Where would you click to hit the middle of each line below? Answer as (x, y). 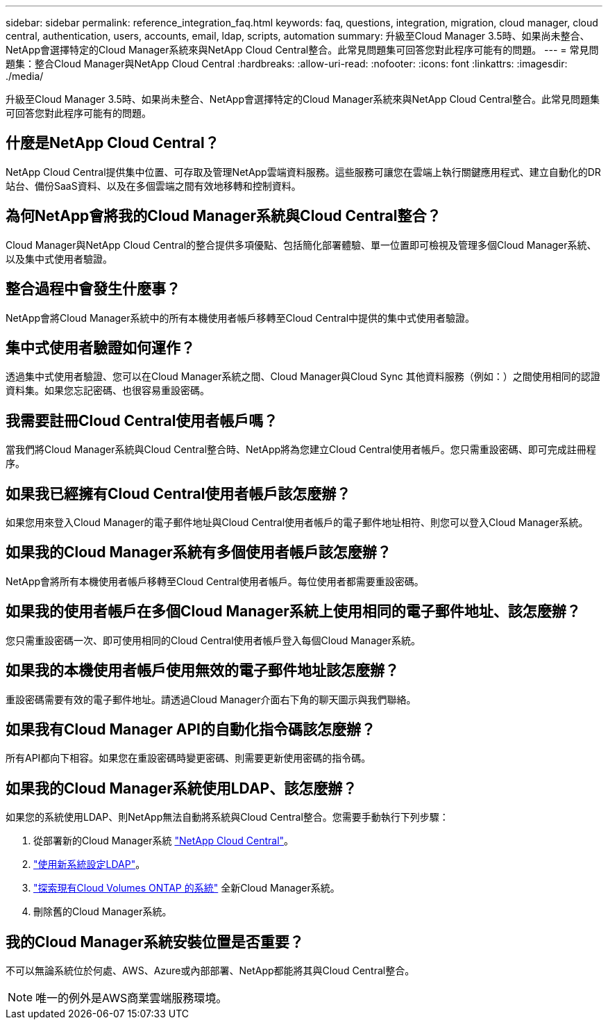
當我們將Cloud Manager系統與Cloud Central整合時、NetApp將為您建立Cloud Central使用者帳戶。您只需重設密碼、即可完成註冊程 (301, 450)
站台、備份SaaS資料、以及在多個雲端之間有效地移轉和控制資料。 (153, 186)
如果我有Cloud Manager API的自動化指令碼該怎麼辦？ (191, 730)
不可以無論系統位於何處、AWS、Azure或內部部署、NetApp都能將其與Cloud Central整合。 (210, 971)
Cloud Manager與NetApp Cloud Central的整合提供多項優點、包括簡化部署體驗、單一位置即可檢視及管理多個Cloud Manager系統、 (301, 245)
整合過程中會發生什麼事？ (93, 289)
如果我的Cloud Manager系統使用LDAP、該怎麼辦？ (181, 788)
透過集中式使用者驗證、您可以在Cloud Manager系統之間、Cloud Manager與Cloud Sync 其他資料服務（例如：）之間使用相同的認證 (303, 377)
